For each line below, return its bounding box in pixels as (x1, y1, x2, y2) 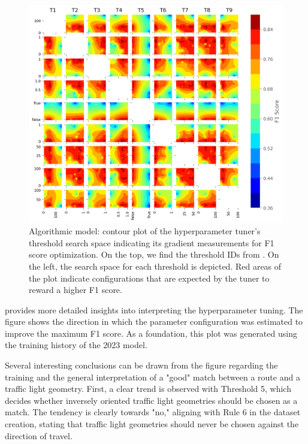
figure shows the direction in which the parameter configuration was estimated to (5, 315, 303, 328)
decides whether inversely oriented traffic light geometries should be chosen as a (5, 394, 298, 406)
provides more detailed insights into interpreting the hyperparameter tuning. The (5, 303, 303, 316)
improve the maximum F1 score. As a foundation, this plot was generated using (5, 327, 297, 339)
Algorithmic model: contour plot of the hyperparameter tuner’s (29, 225, 261, 237)
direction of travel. (5, 429, 73, 442)
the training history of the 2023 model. (5, 339, 147, 351)
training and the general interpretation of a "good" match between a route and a (5, 370, 300, 383)
